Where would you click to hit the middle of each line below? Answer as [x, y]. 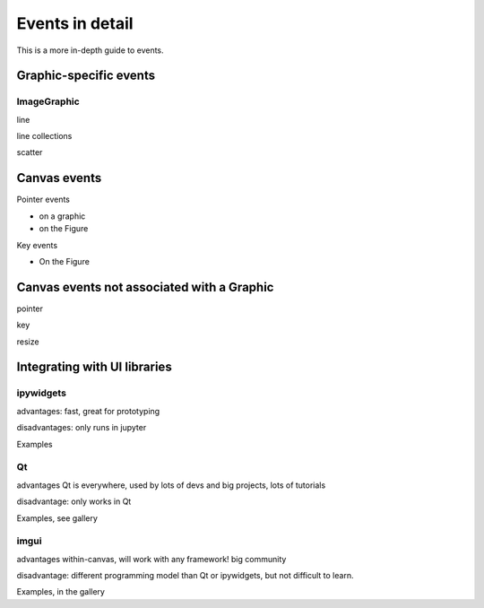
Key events [37, 245]
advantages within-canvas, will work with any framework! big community [151, 559]
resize [28, 342]
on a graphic [62, 216]
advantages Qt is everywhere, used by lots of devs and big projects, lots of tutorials [171, 485]
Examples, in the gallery [60, 592]
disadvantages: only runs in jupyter [82, 428]
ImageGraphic [48, 101]
